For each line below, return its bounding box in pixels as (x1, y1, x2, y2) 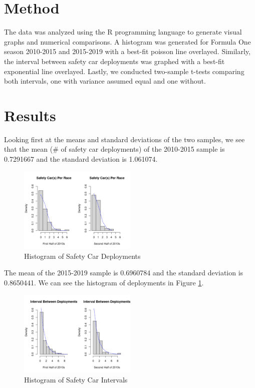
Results (4, 105, 56, 125)
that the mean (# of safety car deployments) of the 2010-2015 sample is (4, 144, 225, 154)
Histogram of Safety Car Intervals (24, 374, 128, 384)
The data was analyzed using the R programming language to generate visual (4, 27, 242, 37)
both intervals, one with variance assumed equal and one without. (4, 76, 206, 86)
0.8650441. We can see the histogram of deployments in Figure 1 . (4, 277, 204, 288)
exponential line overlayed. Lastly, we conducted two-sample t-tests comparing (4, 66, 244, 76)
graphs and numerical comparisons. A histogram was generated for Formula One (4, 36, 251, 47)
